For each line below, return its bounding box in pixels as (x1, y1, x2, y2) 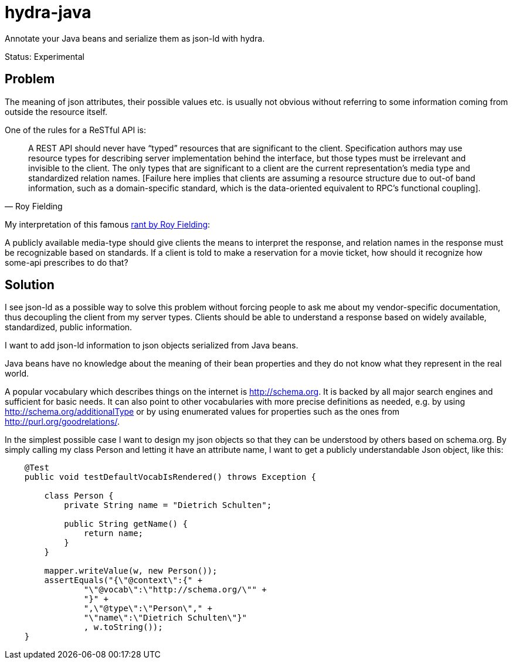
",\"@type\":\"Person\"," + (83, 604, 213, 614)
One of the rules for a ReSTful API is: (5, 124, 146, 135)
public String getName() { (64, 519, 188, 529)
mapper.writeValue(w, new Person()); (44, 566, 218, 576)
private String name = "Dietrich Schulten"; (64, 500, 272, 510)
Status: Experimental (5, 51, 84, 62)
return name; (83, 529, 144, 538)
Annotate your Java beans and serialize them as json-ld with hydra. (5, 33, 265, 43)
